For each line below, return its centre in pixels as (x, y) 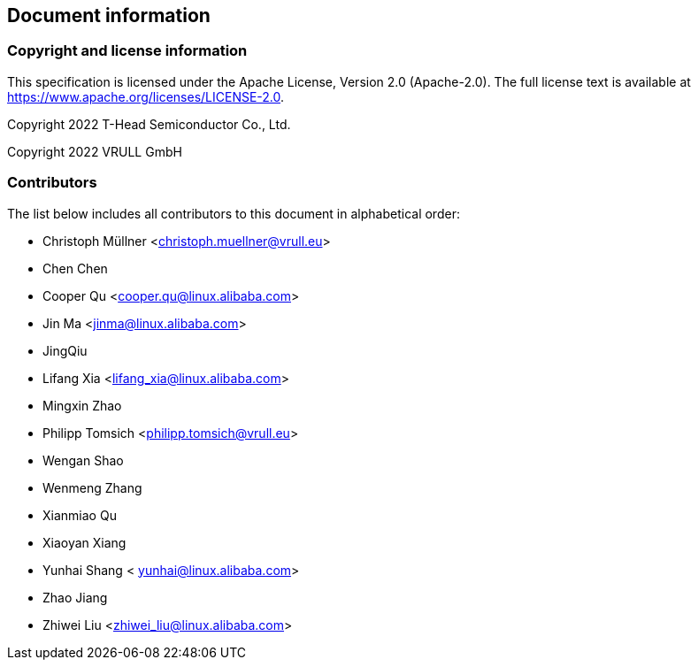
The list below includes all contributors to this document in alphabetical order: (234, 213)
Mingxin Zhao (82, 405)
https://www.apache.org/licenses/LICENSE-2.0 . (146, 96)
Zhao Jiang (75, 597)
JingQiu (65, 350)
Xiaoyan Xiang (84, 542)
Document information (109, 15)
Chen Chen (75, 268)
